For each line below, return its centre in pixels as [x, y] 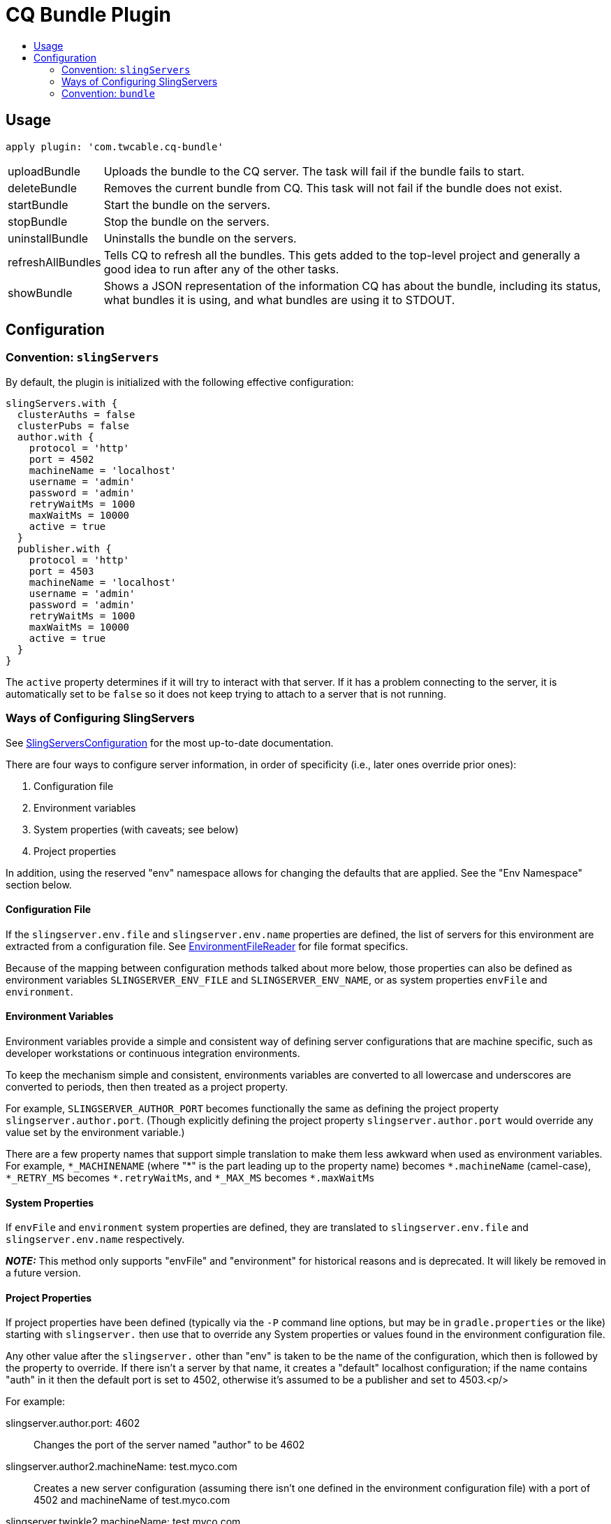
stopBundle [38, 221]
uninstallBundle [48, 238]
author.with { [56, 437]
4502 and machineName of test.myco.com [132, 1500]
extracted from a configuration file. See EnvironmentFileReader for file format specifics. [207, 946]
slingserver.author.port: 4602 [73, 1423]
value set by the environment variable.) [95, 1132]
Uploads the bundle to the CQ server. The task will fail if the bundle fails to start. [314, 171]
